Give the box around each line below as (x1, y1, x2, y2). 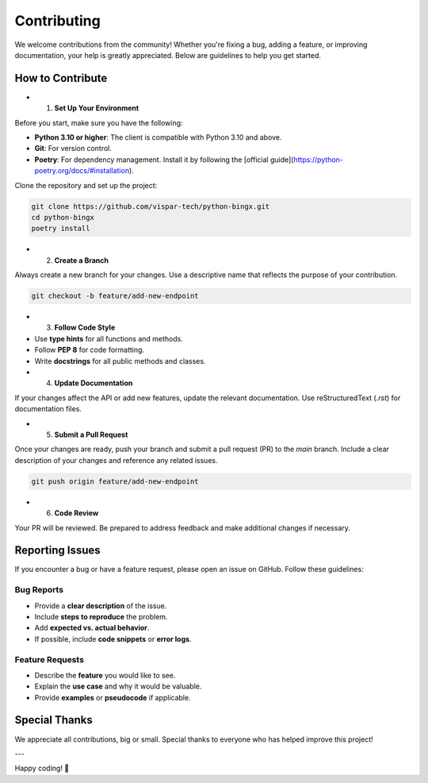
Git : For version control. (34, 144, 113, 153)
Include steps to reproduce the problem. (34, 611, 168, 621)
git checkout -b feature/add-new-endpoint (31, 291, 199, 301)
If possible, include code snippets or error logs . (34, 634, 192, 643)
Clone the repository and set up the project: (14, 180, 158, 190)
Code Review (54, 508, 99, 518)
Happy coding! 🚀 (14, 763, 70, 773)
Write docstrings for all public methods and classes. (34, 356, 206, 365)
